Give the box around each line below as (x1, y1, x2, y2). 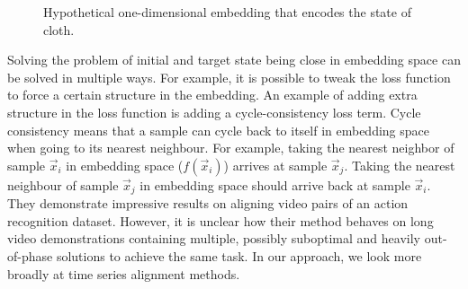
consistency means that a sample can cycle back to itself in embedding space (7, 120, 429, 139)
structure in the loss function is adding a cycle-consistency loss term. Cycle (7, 102, 421, 121)
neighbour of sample (7, 175, 119, 194)
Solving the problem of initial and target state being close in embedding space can (7, 50, 461, 69)
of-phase (7, 246, 53, 265)
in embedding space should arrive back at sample (139, 175, 410, 194)
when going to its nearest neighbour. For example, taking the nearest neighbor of (7, 138, 454, 157)
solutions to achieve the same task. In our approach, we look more (56, 246, 422, 265)
